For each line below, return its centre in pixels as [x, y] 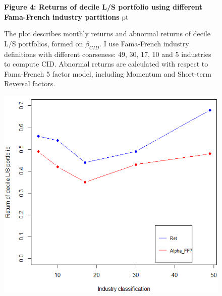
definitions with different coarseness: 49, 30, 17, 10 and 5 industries [108, 54]
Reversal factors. [30, 83]
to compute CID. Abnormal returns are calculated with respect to [106, 64]
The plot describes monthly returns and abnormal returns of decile [107, 34]
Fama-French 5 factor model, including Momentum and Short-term [108, 73]
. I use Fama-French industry [144, 43]
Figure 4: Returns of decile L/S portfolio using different [103, 7]
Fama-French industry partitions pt [66, 16]
